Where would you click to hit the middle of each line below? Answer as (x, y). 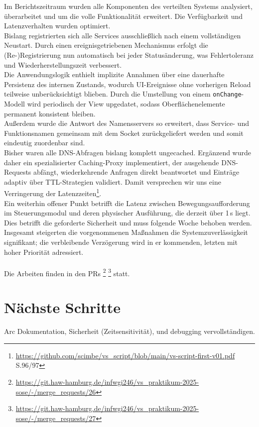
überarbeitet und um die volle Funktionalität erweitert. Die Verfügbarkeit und (124, 16)
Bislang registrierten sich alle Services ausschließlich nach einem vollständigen (123, 35)
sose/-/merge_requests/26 (56, 391)
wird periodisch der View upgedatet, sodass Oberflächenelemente (126, 104)
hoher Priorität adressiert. (44, 252)
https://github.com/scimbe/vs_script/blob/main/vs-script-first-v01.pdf (125, 355)
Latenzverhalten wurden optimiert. (57, 26)
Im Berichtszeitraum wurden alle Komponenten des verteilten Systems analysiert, (128, 6)
